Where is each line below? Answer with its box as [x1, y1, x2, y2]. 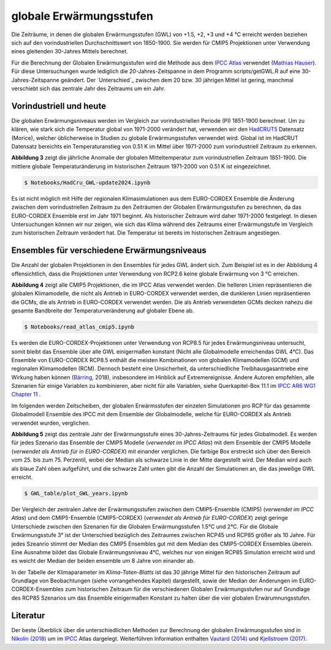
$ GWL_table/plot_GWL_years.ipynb [24, 490, 128, 497]
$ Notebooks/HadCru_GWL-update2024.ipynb [24, 179, 151, 186]
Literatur [11, 610, 45, 621]
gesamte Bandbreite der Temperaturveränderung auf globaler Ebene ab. [11, 307, 194, 314]
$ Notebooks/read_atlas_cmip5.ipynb [24, 323, 135, 331]
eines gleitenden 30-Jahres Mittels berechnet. [11, 48, 128, 55]
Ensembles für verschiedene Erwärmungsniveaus [11, 246, 207, 256]
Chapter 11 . [11, 390, 41, 398]
